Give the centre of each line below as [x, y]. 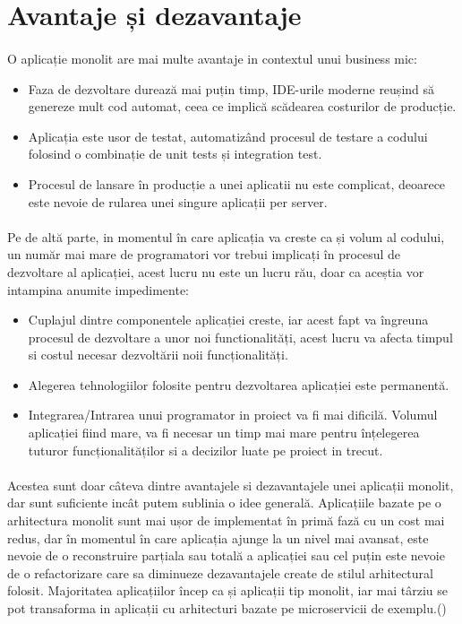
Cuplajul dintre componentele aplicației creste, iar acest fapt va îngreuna [228, 320]
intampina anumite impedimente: [98, 289]
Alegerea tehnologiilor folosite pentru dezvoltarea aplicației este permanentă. [239, 384]
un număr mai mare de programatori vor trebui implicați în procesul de [204, 254]
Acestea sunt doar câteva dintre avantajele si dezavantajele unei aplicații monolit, [231, 485]
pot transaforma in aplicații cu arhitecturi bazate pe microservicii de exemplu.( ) [227, 608]
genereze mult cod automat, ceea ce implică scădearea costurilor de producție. [242, 106]
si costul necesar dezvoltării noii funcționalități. [158, 355]
